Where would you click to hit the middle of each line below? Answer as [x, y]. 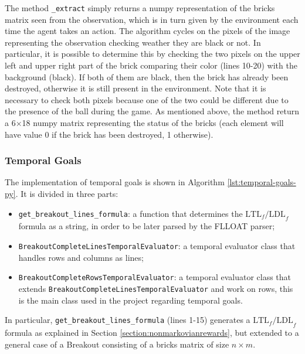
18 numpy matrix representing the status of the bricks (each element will [153, 122]
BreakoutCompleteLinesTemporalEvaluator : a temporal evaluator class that [157, 245]
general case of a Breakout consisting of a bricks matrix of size [117, 344]
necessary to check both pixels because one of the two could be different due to [147, 99]
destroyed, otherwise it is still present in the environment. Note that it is [135, 88]
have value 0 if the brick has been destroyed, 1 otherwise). [109, 134]
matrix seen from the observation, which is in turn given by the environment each [152, 19]
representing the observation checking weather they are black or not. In [133, 42]
